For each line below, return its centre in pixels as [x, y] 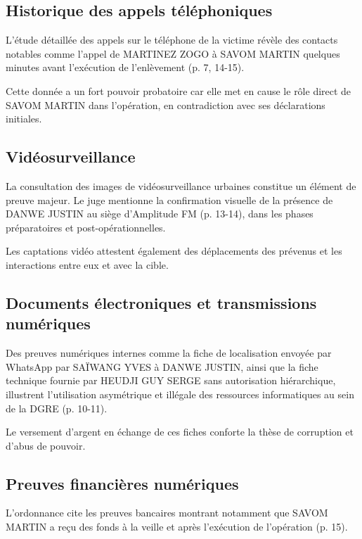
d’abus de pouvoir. [46, 445]
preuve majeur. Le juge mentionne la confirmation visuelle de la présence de [169, 199]
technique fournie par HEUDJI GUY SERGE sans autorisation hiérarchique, [171, 380]
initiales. [24, 119]
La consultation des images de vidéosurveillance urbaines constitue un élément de [181, 185]
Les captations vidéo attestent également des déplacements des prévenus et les [174, 251]
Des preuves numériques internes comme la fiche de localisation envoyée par [169, 353]
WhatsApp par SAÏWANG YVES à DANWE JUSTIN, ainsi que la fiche [162, 366]
